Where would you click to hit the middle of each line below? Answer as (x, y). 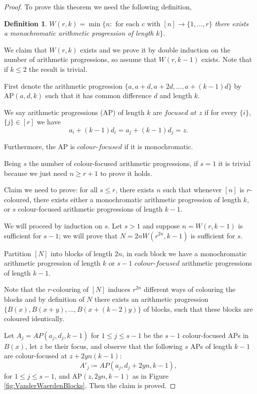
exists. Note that (227, 59)
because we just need (36, 173)
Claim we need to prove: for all (51, 190)
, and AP (68, 375)
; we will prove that (88, 235)
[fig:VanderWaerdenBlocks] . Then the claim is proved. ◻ (90, 385)
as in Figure (150, 375)
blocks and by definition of (44, 299)
